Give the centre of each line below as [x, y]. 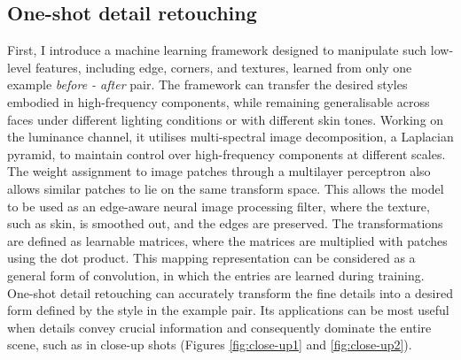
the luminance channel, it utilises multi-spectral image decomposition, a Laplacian [230, 137]
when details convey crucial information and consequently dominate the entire [219, 327]
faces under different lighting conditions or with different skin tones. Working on [226, 119]
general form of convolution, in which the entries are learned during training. [216, 275]
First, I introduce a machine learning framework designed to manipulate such [217, 50]
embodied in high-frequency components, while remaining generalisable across [219, 101]
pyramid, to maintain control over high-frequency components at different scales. [227, 153]
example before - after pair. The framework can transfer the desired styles [207, 84]
